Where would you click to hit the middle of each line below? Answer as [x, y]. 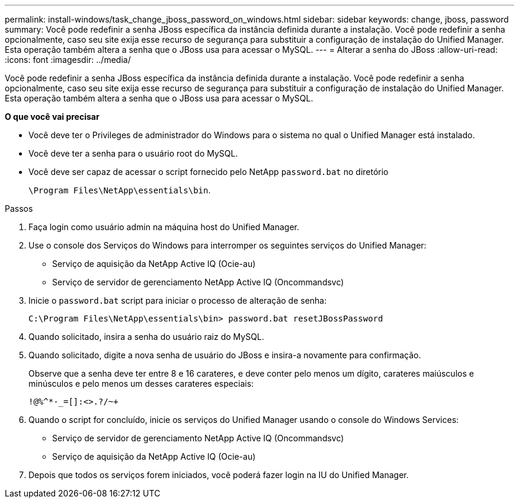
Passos [19, 208]
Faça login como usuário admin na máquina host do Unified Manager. [164, 227]
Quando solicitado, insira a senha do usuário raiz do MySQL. [146, 337]
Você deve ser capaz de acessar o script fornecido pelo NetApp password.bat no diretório [209, 172]
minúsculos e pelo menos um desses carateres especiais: [141, 383]
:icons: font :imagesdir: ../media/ [68, 60]
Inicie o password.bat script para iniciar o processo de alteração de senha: [178, 300]
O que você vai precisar [52, 117]
